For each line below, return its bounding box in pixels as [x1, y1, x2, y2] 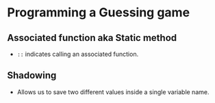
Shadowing [7, 70, 57, 81]
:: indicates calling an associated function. [16, 50, 139, 58]
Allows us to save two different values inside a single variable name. [16, 87, 210, 96]
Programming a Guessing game [7, 5, 190, 20]
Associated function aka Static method [7, 32, 177, 44]
